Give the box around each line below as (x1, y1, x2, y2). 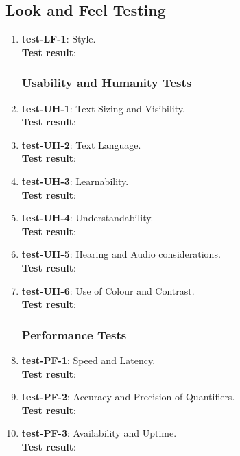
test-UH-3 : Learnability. (21, 173, 129, 188)
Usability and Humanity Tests (21, 74, 192, 91)
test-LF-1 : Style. (21, 32, 96, 46)
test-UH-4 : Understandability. (21, 211, 154, 225)
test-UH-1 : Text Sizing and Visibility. (21, 101, 185, 115)
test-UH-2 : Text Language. (21, 137, 141, 152)
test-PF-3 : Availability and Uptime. (21, 426, 177, 440)
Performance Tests (21, 326, 127, 343)
